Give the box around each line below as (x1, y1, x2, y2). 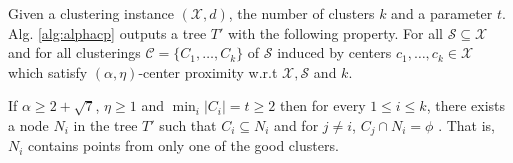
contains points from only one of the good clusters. (28, 135, 339, 156)
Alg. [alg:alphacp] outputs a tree (8, 22, 207, 43)
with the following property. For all (227, 22, 443, 43)
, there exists (426, 95, 505, 116)
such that (159, 114, 217, 135)
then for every (279, 95, 366, 116)
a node (8, 114, 49, 135)
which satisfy (8, 61, 88, 82)
